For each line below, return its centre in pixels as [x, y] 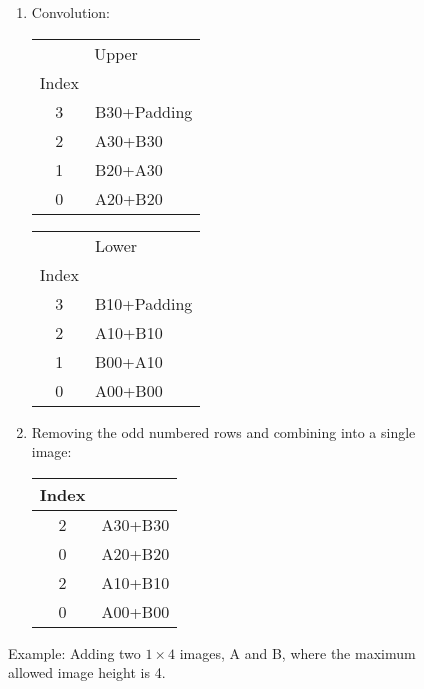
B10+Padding [143, 303]
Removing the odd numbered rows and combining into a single [223, 431]
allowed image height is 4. [87, 672]
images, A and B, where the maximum [297, 652]
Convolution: [70, 12]
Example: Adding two [74, 652]
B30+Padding [143, 111]
